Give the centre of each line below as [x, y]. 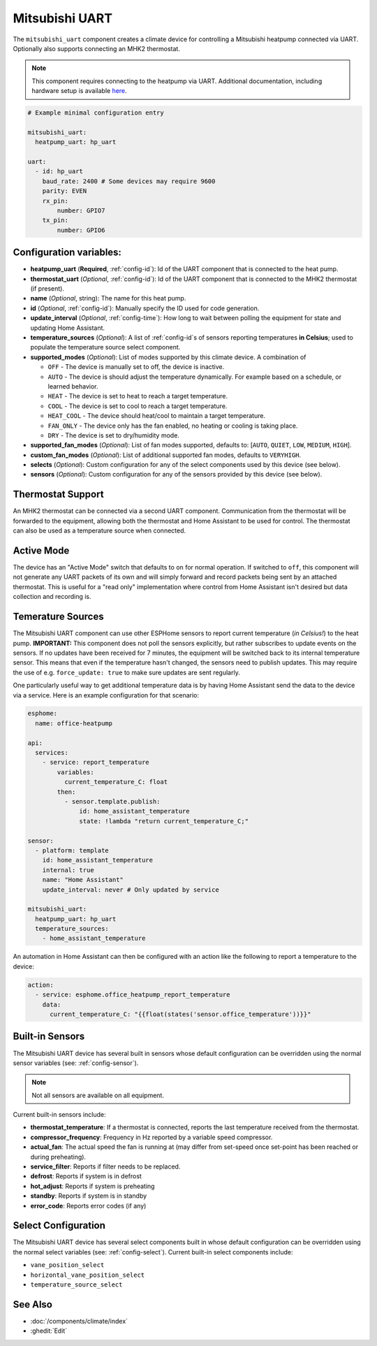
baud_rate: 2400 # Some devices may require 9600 [129, 181]
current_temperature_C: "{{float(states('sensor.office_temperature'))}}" [180, 1014]
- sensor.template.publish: [112, 801]
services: [52, 753]
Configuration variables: [67, 253]
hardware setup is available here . [79, 91]
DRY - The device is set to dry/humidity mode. [113, 435]
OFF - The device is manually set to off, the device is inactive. [136, 367]
